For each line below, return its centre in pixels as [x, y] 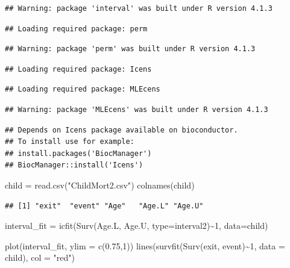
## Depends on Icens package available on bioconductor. [121, 130]
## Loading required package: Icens [78, 69]
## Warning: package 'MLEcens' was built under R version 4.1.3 [137, 109]
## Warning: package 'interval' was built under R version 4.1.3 [139, 8]
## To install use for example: [70, 142]
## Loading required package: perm [76, 29]
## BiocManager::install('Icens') [74, 165]
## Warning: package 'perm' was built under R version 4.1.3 [130, 49]
